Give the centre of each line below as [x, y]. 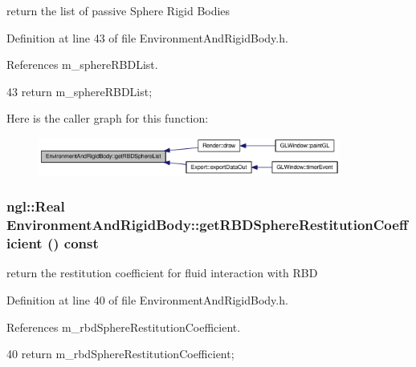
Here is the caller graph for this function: [108, 118]
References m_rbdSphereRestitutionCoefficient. [124, 327]
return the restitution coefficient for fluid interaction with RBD [162, 273]
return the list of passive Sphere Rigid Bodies [118, 10]
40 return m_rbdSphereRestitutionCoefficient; [120, 354]
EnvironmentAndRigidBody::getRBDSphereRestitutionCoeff [207, 225]
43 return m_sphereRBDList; [80, 91]
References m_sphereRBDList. [82, 65]
